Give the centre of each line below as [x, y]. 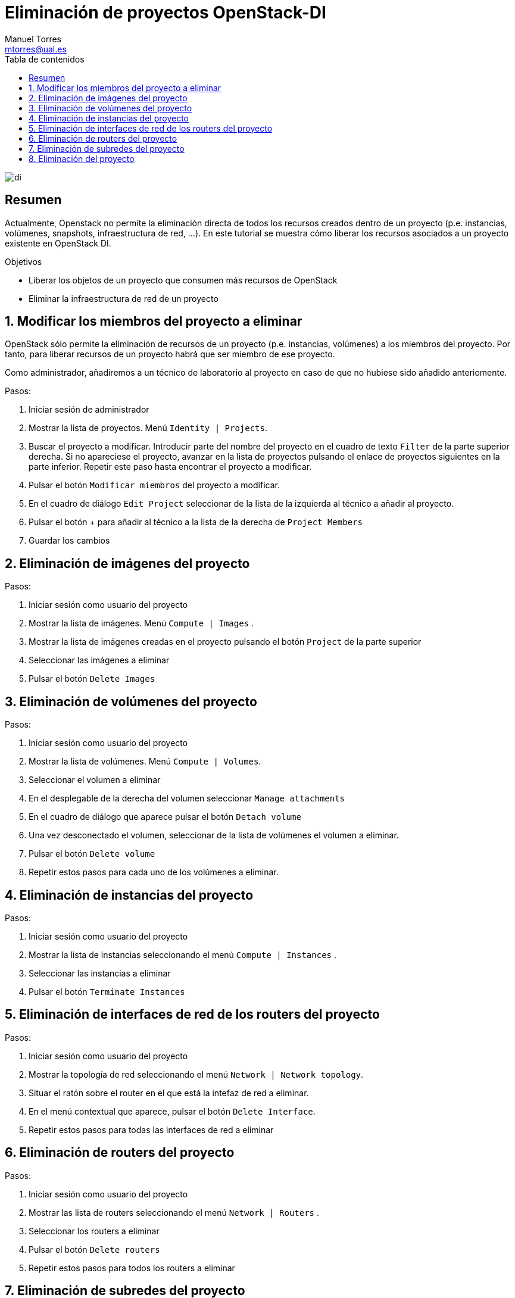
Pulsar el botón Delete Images [92, 679]
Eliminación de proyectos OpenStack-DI [166, 13]
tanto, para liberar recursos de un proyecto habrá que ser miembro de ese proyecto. [170, 354]
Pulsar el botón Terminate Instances [107, 991]
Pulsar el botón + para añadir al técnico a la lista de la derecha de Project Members [196, 522]
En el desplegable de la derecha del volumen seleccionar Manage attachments [187, 798]
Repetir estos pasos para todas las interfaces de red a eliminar [151, 1129]
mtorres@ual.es [36, 49]
